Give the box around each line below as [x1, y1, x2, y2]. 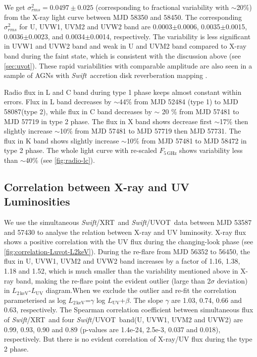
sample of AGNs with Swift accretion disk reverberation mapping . [4, 70, 207, 80]
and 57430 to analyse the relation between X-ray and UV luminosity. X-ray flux [4, 226, 246, 237]
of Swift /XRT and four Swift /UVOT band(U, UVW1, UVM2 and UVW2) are [4, 314, 243, 325]
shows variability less [179, 145, 243, 155]
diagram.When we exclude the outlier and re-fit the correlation [46, 285, 237, 295]
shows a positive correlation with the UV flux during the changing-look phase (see [4, 236, 253, 247]
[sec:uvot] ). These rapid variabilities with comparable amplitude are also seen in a [4, 60, 253, 71]
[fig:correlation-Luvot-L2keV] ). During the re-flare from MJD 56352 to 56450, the [4, 246, 250, 256]
